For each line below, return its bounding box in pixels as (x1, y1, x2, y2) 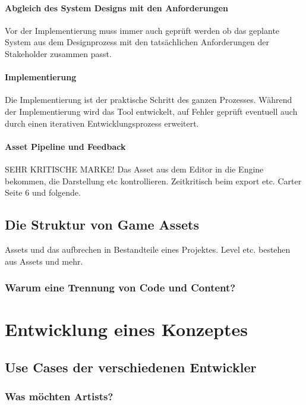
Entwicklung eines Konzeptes (5, 317, 248, 341)
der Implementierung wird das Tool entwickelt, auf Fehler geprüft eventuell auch (5, 105, 298, 117)
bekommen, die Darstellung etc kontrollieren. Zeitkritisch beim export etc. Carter (5, 174, 302, 187)
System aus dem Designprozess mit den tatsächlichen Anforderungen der (5, 36, 269, 48)
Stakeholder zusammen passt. (5, 47, 112, 59)
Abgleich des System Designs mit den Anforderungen (5, 1, 229, 14)
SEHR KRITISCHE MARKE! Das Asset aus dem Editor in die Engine (5, 162, 264, 175)
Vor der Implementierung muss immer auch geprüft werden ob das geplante (5, 24, 280, 36)
